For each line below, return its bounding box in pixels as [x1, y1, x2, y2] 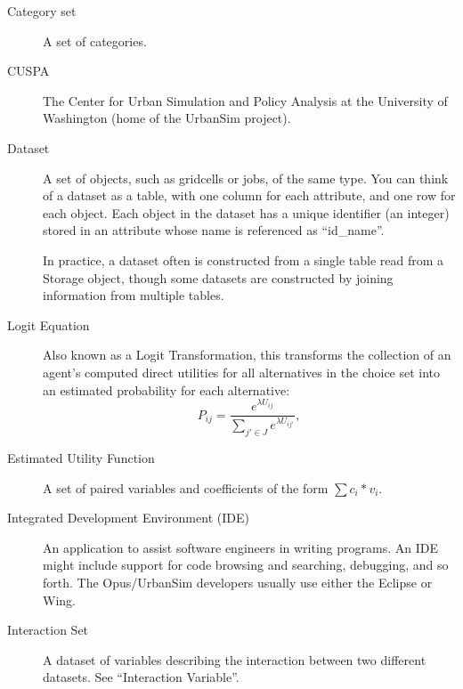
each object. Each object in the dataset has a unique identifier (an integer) [43, 203, 450, 222]
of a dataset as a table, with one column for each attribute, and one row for [43, 186, 456, 205]
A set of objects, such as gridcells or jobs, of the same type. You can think [43, 168, 449, 187]
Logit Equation [7, 315, 90, 334]
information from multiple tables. [43, 286, 224, 304]
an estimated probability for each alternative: [43, 380, 290, 399]
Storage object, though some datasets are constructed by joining [43, 268, 394, 287]
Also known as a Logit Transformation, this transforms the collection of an [43, 345, 451, 364]
